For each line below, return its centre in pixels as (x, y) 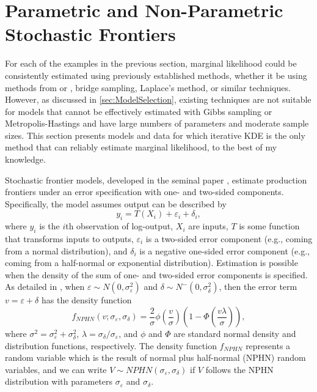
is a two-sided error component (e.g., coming (229, 239)
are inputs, (208, 226)
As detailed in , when (45, 287)
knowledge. (25, 159)
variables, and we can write (56, 369)
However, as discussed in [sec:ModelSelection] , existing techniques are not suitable (158, 99)
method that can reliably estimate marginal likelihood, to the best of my (141, 147)
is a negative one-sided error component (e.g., (224, 250)
